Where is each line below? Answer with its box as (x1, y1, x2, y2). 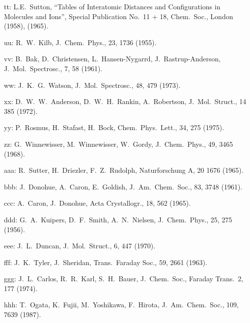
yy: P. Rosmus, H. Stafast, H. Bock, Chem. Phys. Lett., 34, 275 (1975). (4, 122, 224, 133)
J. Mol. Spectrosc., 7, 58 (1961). (4, 63, 103, 73)
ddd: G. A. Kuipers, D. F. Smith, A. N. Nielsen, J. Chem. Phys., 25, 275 (4, 214, 232, 224)
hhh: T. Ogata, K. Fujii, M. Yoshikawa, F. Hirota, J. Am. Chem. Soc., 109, (4, 299, 239, 310)
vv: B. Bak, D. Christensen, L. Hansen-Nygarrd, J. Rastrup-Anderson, (4, 54, 221, 64)
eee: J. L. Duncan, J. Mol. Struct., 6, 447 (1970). (4, 241, 156, 251)
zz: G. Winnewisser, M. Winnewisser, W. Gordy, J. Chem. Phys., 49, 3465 (4, 138, 233, 149)
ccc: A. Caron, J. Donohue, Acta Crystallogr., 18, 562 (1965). (4, 198, 191, 208)
